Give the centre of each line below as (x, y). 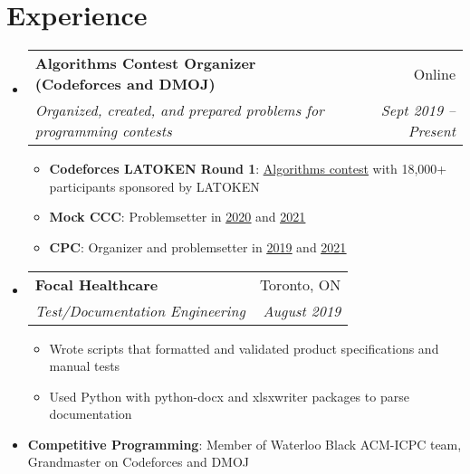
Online (434, 73)
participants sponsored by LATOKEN (154, 186)
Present (432, 131)
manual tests (85, 366)
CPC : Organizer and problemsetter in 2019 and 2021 (198, 246)
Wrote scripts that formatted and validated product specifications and (244, 348)
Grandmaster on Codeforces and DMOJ (139, 462)
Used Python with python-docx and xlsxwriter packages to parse (229, 396)
